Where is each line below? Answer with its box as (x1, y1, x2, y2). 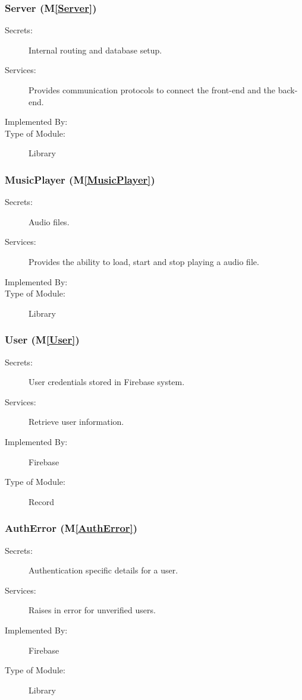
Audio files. (29, 215, 70, 228)
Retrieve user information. (29, 415, 124, 428)
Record (29, 495, 55, 507)
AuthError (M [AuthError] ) (5, 521, 138, 535)
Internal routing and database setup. (29, 43, 162, 56)
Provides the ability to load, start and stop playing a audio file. (29, 255, 259, 267)
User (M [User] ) (5, 332, 80, 347)
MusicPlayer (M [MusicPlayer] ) (5, 172, 155, 187)
